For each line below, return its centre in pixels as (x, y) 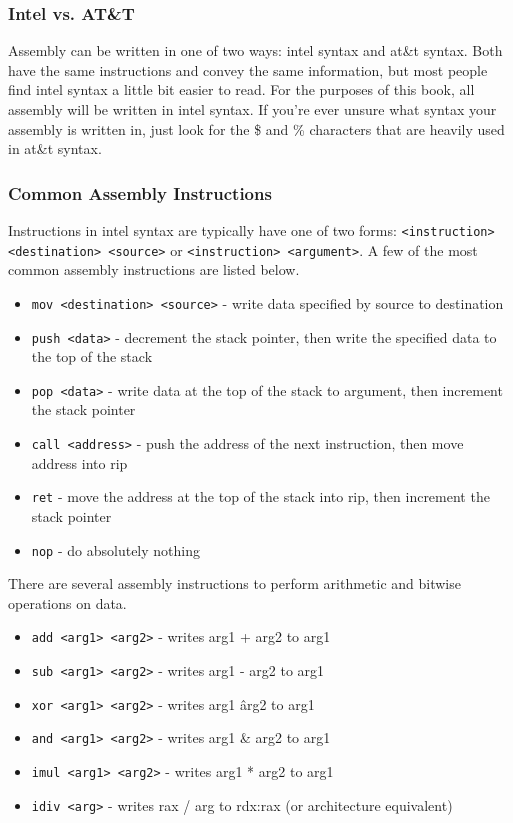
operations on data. (67, 602)
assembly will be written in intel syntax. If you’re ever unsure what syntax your (252, 109)
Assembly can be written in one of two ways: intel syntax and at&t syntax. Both (255, 50)
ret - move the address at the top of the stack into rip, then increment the (260, 496)
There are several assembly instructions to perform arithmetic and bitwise (234, 583)
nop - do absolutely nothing (115, 549)
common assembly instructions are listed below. (154, 269)
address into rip (79, 462)
